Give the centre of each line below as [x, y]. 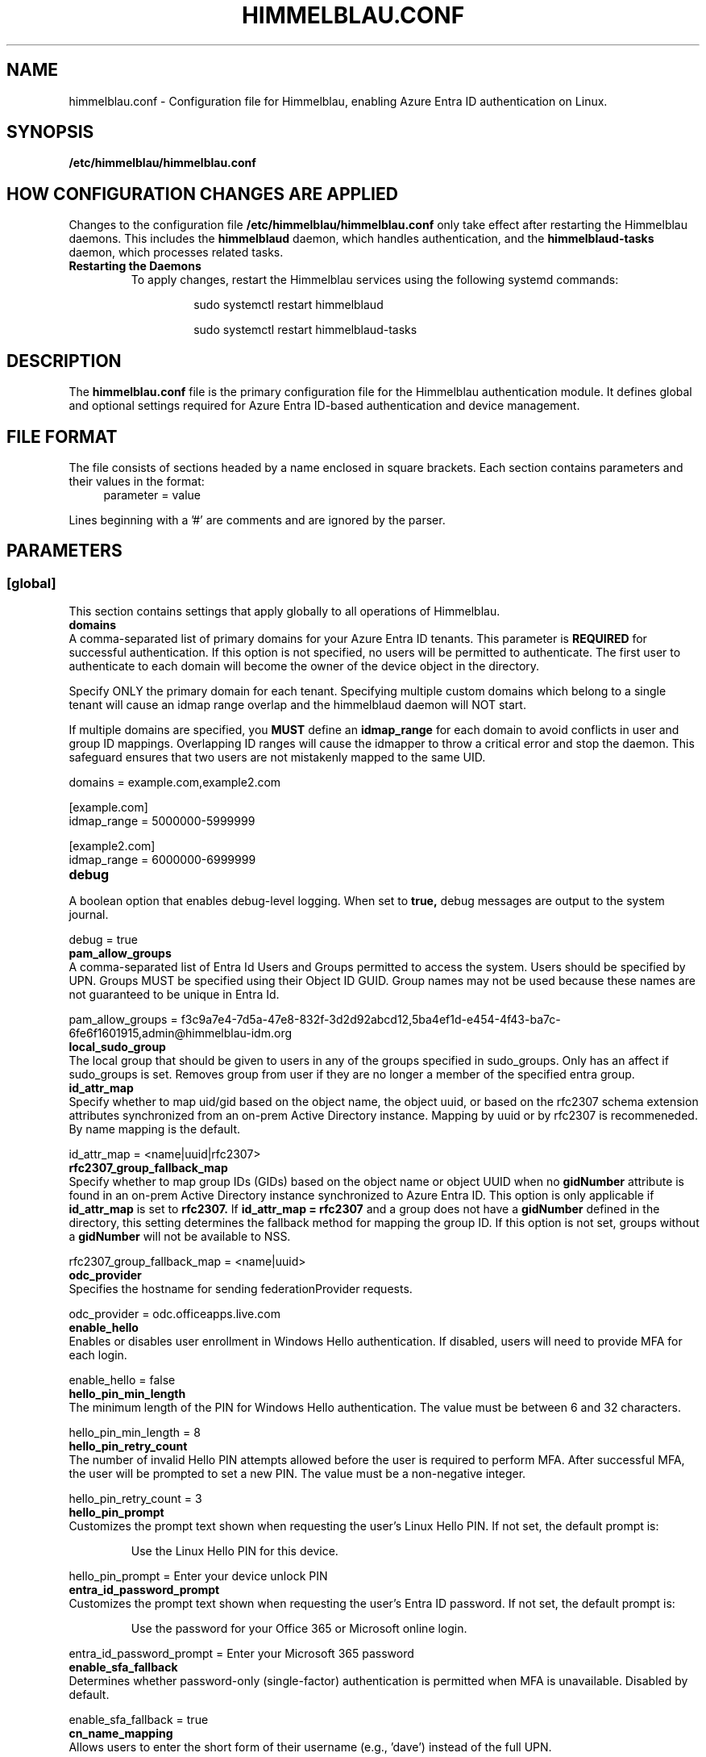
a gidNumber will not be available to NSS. [180, 1237]
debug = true [103, 940]
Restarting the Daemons [135, 266]
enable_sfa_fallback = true [139, 1720]
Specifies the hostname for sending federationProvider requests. [241, 1289]
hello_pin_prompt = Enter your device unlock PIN [198, 1576]
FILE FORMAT [62, 436]
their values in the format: [137, 481]
